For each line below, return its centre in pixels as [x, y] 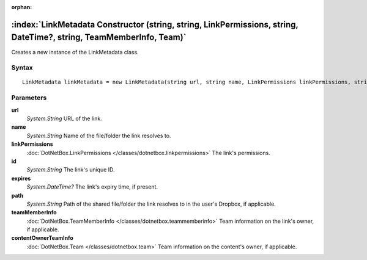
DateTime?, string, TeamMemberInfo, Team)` [99, 38]
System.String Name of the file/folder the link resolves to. [99, 135]
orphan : [22, 7]
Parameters [29, 98]
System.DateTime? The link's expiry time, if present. [92, 187]
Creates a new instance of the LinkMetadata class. [75, 52]
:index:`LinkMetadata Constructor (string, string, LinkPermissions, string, [155, 24]
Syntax [22, 68]
